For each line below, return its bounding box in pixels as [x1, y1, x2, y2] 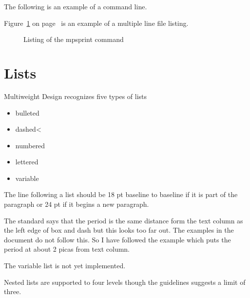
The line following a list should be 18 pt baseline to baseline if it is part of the [4, 189, 238, 199]
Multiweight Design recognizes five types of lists [4, 91, 147, 101]
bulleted [15, 107, 39, 118]
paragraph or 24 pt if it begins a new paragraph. [4, 199, 149, 209]
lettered [15, 157, 38, 167]
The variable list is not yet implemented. [4, 260, 126, 271]
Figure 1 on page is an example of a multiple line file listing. [4, 18, 189, 28]
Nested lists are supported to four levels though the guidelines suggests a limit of [4, 277, 246, 287]
